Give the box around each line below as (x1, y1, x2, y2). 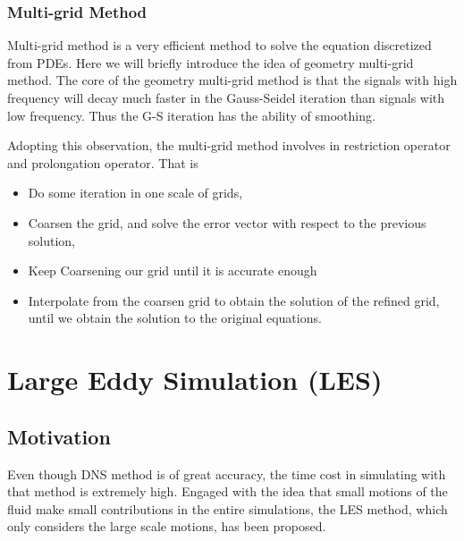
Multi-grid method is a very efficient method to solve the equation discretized (7, 36, 432, 55)
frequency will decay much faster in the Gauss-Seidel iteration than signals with (7, 89, 445, 106)
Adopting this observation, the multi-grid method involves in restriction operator (7, 136, 451, 155)
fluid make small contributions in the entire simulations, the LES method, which (7, 499, 448, 518)
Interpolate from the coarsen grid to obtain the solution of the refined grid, (28, 291, 440, 309)
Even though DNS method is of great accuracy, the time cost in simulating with (7, 464, 446, 483)
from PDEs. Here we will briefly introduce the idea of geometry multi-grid (7, 53, 414, 72)
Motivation (7, 422, 111, 450)
